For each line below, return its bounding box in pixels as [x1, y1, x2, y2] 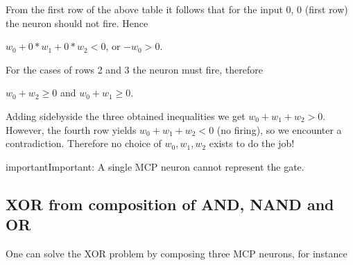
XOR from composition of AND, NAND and [6, 193, 334, 214]
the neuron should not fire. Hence [6, 15, 148, 30]
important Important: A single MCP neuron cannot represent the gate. [6, 159, 304, 173]
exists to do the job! [209, 136, 295, 151]
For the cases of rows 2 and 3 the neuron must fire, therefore [6, 62, 263, 76]
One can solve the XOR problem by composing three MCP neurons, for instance [6, 246, 347, 260]
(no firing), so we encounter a [216, 122, 342, 137]
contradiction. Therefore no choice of [6, 136, 162, 151]
